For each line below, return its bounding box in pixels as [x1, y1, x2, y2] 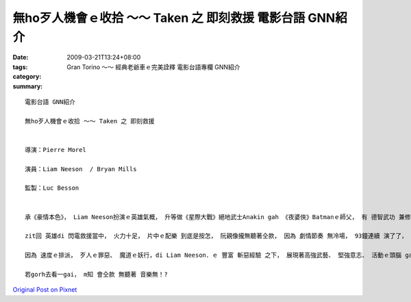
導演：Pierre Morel [25, 146, 87, 153]
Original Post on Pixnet [12, 286, 77, 294]
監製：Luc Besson [25, 184, 79, 192]
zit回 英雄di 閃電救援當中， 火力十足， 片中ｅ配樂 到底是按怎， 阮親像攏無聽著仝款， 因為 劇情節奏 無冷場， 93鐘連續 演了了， [25, 232, 408, 240]
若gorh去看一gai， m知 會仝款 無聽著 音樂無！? [25, 270, 168, 278]
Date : [12, 53, 29, 62]
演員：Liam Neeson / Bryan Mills [25, 165, 137, 173]
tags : [12, 62, 28, 71]
